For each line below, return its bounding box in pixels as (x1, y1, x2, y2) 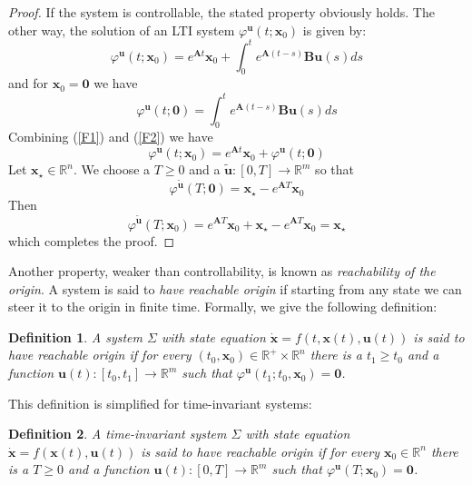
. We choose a (73, 160, 151, 179)
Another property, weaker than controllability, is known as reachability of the (8, 262, 436, 281)
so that (315, 160, 354, 179)
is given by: (302, 20, 367, 39)
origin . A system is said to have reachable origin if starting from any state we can (8, 279, 462, 298)
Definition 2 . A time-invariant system (8, 424, 227, 443)
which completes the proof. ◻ (8, 231, 175, 250)
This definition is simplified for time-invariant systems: (8, 393, 312, 412)
